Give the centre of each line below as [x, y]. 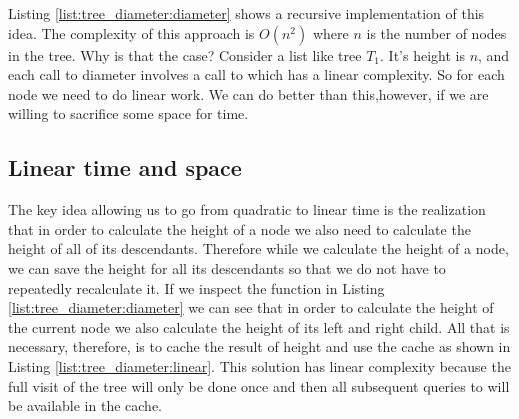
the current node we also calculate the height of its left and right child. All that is [259, 326]
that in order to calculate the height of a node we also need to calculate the [239, 228]
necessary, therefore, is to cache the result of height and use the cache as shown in [259, 346]
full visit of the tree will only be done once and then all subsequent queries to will [259, 385]
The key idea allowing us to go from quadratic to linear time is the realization [247, 209]
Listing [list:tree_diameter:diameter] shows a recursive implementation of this [246, 13]
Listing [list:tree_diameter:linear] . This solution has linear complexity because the [259, 365]
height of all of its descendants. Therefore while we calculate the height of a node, [258, 248]
